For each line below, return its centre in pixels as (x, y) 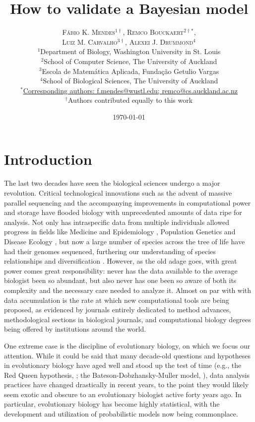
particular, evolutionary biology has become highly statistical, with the (112, 404)
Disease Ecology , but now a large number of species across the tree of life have (125, 241)
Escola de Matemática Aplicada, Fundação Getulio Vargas (130, 71)
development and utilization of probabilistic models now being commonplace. (121, 414)
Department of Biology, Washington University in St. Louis (130, 51)
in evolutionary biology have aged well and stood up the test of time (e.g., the (123, 365)
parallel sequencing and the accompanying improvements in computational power (127, 202)
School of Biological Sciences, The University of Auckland (130, 81)
